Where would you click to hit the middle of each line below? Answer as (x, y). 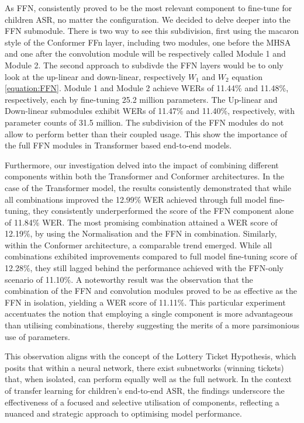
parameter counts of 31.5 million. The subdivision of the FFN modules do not (144, 122)
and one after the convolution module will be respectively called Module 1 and (145, 53)
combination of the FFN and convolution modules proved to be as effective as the (151, 291)
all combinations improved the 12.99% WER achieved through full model (136, 199)
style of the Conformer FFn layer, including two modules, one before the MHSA (148, 42)
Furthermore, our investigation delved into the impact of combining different (142, 164)
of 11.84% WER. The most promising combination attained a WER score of (141, 222)
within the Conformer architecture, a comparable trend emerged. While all (139, 245)
